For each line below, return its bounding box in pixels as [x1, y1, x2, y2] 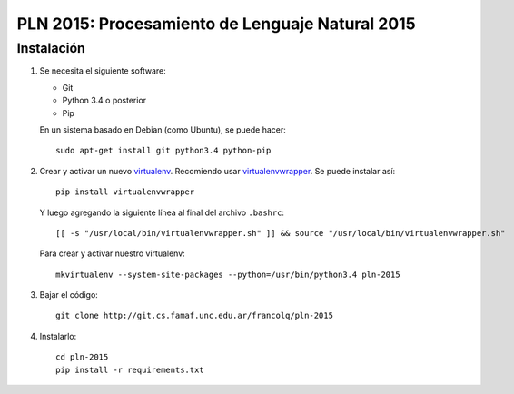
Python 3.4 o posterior [62, 95, 147, 106]
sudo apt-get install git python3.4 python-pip [55, 145, 272, 156]
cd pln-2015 [55, 352, 109, 362]
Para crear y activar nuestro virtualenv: [39, 248, 185, 259]
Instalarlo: [39, 330, 77, 341]
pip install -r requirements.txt [55, 364, 204, 375]
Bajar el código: [39, 290, 99, 300]
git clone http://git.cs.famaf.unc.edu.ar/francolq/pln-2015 [55, 310, 333, 321]
